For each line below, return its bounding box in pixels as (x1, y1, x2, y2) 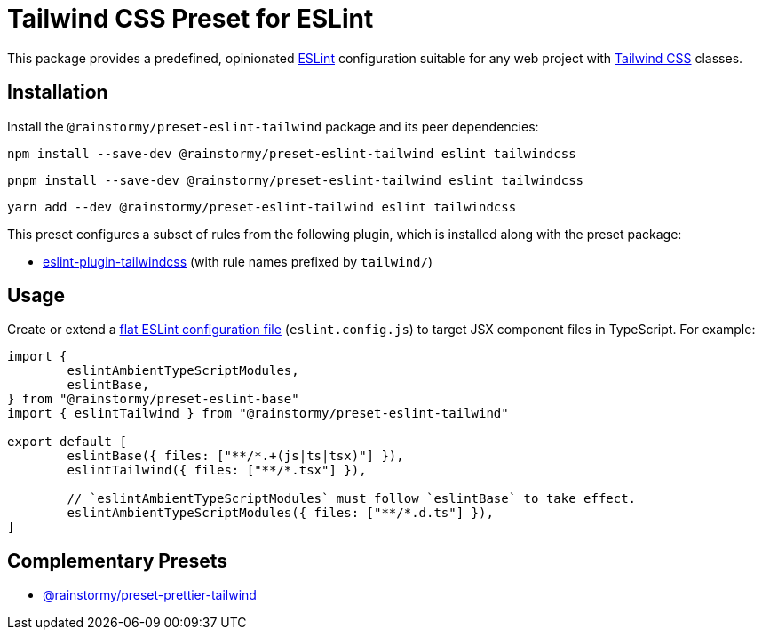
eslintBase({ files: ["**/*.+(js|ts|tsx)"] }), (67, 449, 404, 464)
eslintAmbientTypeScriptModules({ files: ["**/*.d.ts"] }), (67, 506, 494, 521)
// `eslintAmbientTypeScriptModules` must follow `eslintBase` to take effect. (67, 491, 637, 506)
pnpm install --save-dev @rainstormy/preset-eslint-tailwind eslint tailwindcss (7, 172, 584, 187)
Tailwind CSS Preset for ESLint (7, 4, 374, 34)
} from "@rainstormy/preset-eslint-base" (7, 392, 299, 407)
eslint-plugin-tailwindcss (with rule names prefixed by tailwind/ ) (43, 253, 433, 269)
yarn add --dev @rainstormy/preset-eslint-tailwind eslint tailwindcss (7, 199, 517, 214)
